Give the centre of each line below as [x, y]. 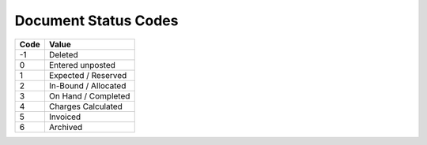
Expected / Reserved [88, 75]
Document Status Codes [96, 20]
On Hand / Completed [89, 96]
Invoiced [65, 117]
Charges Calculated [85, 106]
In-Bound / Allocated [87, 85]
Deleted [63, 54]
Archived [66, 127]
